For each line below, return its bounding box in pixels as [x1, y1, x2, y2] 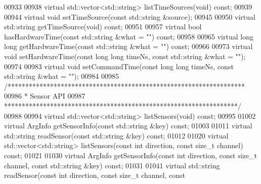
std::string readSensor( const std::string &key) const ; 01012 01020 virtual [4, 130, 229, 141]
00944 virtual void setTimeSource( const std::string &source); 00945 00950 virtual [4, 11, 255, 22]
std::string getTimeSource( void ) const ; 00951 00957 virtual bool [4, 21, 202, 32]
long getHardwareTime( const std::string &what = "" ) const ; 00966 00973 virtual [4, 41, 253, 52]
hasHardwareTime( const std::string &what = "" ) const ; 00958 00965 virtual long [4, 31, 253, 41]
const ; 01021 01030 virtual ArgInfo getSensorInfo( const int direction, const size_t [4, 150, 257, 160]
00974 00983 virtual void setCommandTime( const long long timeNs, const [4, 61, 234, 71]
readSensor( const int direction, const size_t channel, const [4, 170, 185, 180]
